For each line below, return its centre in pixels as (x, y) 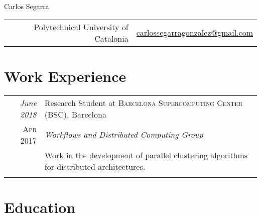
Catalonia (111, 38)
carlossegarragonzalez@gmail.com (194, 33)
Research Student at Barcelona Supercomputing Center (144, 102)
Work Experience (65, 76)
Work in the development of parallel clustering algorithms (146, 155)
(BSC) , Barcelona (75, 114)
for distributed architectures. (95, 166)
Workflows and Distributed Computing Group (124, 135)
